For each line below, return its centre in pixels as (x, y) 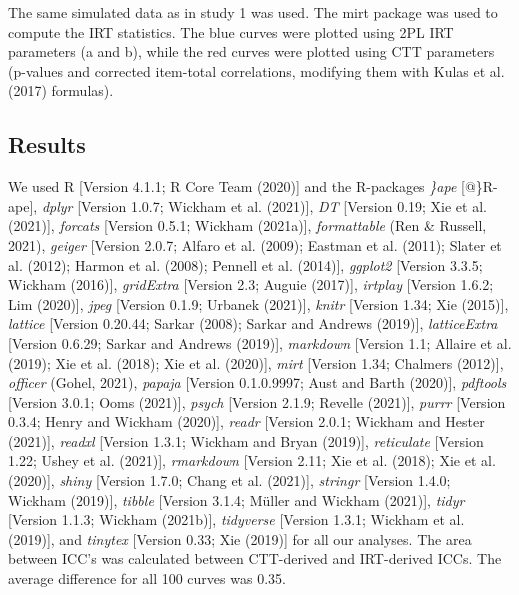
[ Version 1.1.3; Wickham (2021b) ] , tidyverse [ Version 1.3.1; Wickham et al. (236, 519)
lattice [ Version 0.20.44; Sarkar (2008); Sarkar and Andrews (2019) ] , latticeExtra (253, 323)
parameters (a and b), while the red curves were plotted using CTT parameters (251, 51)
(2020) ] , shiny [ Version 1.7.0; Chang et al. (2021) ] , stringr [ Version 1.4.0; (229, 480)
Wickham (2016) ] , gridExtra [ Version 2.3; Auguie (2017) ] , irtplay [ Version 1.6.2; (251, 284)
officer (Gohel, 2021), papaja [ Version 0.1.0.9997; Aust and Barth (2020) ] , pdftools (257, 382)
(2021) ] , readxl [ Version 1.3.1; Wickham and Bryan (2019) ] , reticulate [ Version (246, 440)
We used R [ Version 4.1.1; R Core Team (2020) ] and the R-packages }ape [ (236, 186)
